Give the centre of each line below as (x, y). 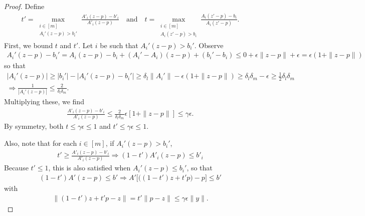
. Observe (209, 45)
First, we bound (29, 45)
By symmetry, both (34, 126)
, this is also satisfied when (89, 168)
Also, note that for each (41, 143)
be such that (119, 45)
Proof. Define (24, 6)
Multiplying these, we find (44, 101)
